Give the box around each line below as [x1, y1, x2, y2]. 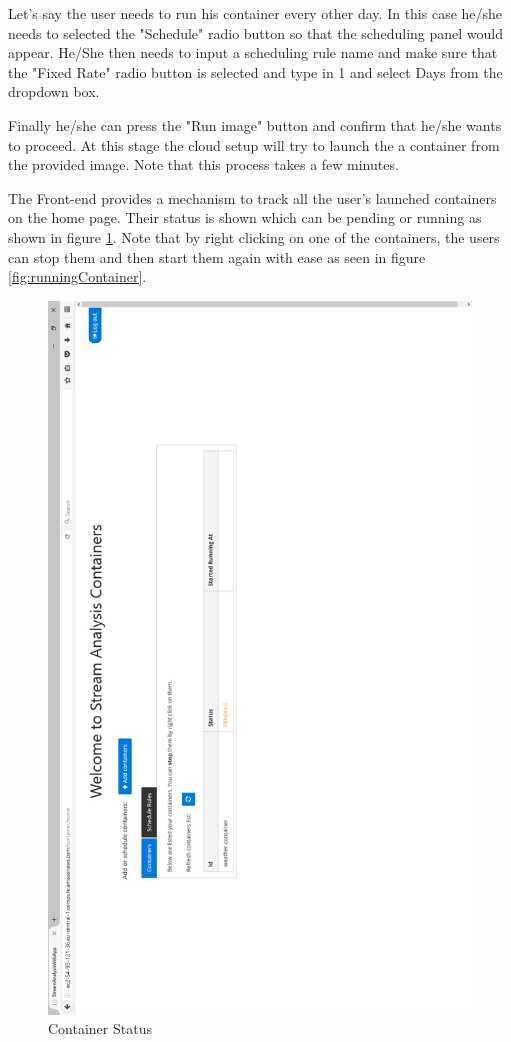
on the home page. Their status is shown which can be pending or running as [8, 207, 482, 228]
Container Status [48, 1018, 152, 1039]
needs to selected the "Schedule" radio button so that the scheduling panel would [8, 22, 503, 43]
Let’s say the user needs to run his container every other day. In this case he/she [8, 3, 503, 23]
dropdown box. [8, 81, 100, 102]
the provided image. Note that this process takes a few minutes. [8, 154, 399, 175]
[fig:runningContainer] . [8, 266, 147, 287]
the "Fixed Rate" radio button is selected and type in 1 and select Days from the [8, 61, 503, 82]
